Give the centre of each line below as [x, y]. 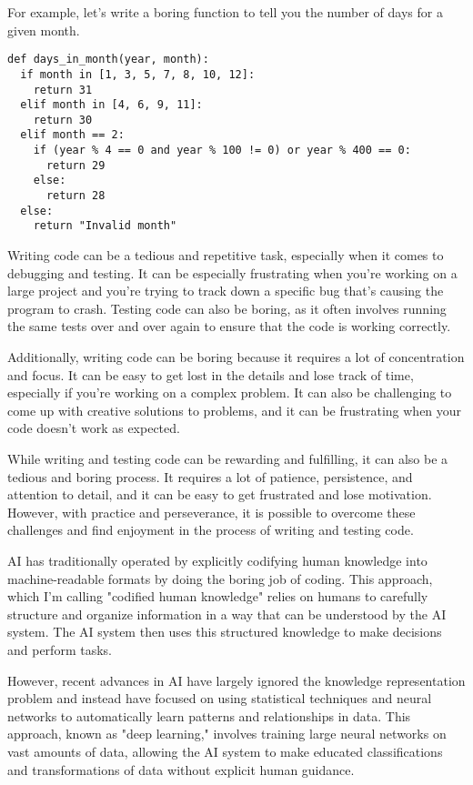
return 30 [63, 120]
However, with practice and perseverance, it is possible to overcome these [211, 512]
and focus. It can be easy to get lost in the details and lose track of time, [211, 374]
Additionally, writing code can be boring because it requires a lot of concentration [236, 357]
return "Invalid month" [105, 226]
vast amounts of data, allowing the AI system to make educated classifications [225, 751]
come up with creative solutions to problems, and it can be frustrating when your [235, 410]
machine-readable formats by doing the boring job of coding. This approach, [220, 578]
